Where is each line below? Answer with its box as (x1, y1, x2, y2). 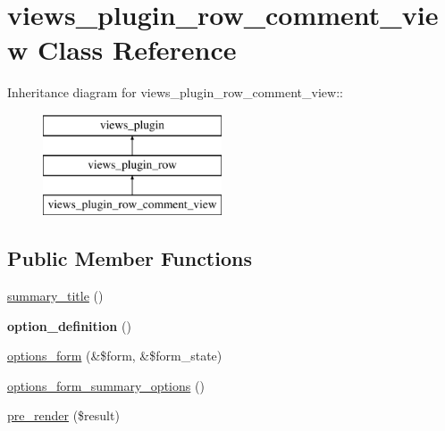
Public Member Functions (7, 245, 252, 272)
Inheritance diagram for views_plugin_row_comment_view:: (7, 83, 343, 102)
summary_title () (7, 286, 104, 305)
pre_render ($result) (7, 406, 120, 425)
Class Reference (37, 31, 237, 68)
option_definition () (7, 316, 131, 335)
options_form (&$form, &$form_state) (7, 346, 222, 365)
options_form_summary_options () (7, 376, 205, 394)
